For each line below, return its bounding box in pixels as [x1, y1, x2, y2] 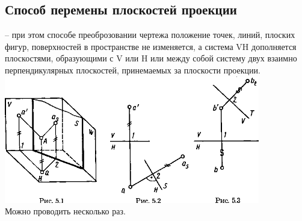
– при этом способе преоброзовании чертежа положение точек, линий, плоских [5, 28, 295, 41]
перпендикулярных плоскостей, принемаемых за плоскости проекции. [5, 63, 260, 76]
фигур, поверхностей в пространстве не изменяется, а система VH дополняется [5, 40, 297, 52]
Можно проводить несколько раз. [5, 205, 126, 217]
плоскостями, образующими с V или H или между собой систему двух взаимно [5, 52, 297, 64]
